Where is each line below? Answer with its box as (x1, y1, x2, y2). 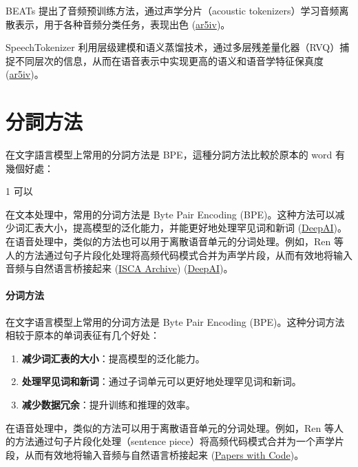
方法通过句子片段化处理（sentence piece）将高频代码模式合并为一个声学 (14, 434, 335, 448)
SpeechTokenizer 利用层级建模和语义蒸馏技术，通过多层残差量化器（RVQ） (6, 40, 340, 54)
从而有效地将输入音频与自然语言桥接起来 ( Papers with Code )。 (24, 447, 304, 461)
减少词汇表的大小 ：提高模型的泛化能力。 (21, 351, 205, 365)
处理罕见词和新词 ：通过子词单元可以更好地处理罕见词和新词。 (21, 374, 302, 388)
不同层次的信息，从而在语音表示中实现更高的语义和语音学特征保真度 (14, 53, 324, 68)
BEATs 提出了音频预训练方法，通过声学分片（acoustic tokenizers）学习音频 (6, 3, 339, 17)
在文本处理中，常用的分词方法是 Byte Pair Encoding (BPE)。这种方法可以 (6, 207, 335, 221)
